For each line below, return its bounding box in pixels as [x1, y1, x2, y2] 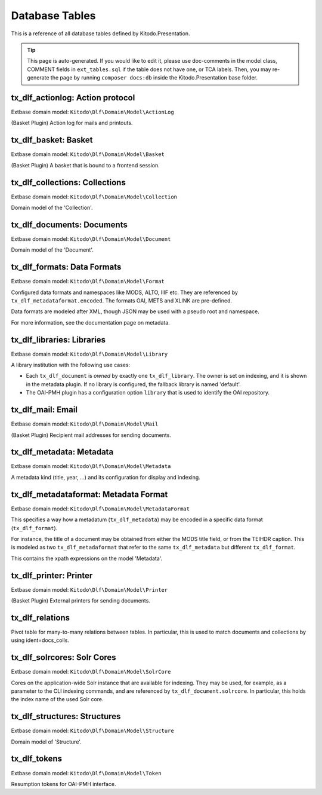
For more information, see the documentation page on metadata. [11, 319, 170, 326]
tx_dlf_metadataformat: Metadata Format [11, 489, 168, 499]
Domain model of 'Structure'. [11, 738, 82, 745]
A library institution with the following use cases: [11, 362, 131, 369]
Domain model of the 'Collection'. [11, 204, 93, 211]
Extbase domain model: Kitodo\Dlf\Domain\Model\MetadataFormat [11, 505, 190, 512]
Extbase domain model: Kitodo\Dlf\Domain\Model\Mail [11, 420, 159, 427]
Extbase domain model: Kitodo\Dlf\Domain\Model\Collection [11, 193, 177, 200]
